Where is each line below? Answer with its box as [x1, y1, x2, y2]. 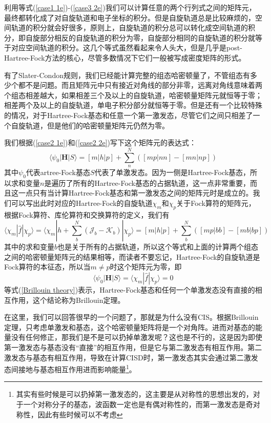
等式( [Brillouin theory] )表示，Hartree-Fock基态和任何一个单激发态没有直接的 [4, 284, 255, 295]
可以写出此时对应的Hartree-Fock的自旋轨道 [11, 197, 153, 208]
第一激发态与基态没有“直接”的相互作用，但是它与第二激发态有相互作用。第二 [4, 342, 262, 353]
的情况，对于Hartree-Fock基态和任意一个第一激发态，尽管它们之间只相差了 [4, 109, 253, 120]
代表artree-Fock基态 [26, 166, 90, 177]
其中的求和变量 [4, 241, 54, 252]
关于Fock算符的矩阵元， [176, 197, 256, 208]
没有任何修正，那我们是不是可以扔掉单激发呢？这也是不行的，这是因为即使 [11, 332, 262, 342]
